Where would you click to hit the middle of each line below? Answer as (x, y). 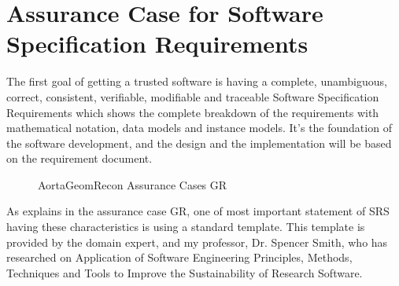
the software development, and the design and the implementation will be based (199, 143)
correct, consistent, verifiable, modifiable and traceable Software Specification (193, 96)
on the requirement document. (79, 158)
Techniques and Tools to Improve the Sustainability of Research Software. (185, 272)
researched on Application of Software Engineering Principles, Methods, (179, 257)
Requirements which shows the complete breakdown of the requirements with (193, 112)
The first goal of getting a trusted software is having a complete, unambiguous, (197, 81)
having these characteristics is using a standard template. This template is (186, 227)
